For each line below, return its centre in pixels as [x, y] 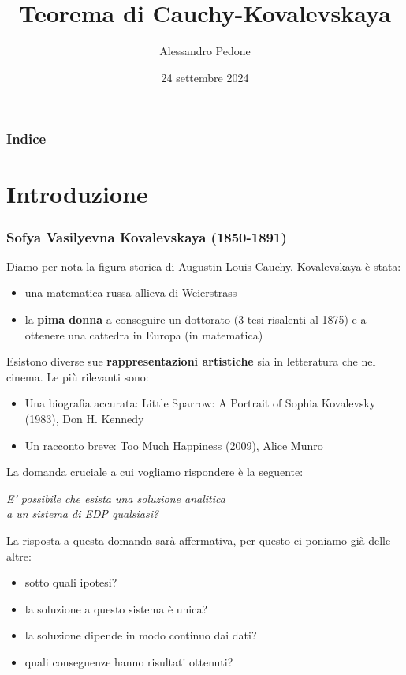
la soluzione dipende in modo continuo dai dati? [141, 635]
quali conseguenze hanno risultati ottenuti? [129, 661]
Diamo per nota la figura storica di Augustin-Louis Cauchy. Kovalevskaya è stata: [204, 266]
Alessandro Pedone [205, 51]
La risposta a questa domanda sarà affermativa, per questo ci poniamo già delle [199, 540]
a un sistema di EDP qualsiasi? [83, 514]
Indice [26, 139]
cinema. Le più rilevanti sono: [78, 376]
